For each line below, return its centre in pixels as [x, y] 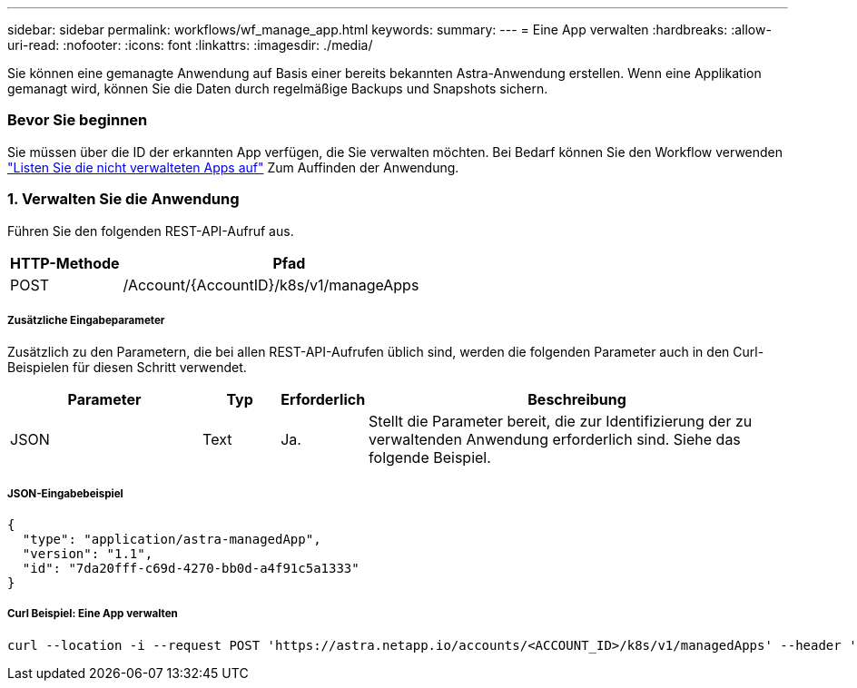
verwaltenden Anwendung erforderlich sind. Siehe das [555, 440]
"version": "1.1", [88, 554]
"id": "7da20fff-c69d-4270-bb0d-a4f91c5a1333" [191, 569]
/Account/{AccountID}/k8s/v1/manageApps [271, 285]
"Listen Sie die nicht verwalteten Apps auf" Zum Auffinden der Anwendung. [233, 167]
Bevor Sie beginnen [78, 120]
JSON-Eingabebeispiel [65, 493]
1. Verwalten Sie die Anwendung [123, 199]
